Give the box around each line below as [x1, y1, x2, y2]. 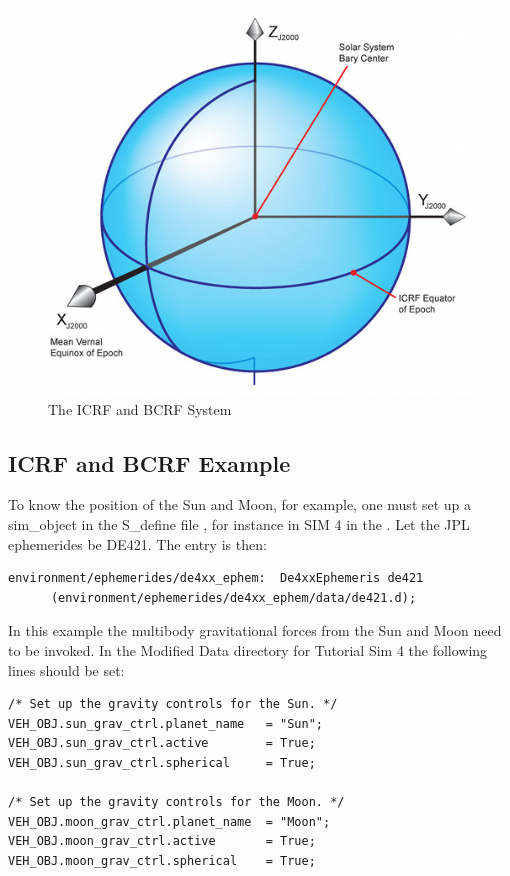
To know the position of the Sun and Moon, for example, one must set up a [8, 494, 472, 515]
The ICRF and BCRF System [48, 398, 232, 419]
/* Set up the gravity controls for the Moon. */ [8, 795, 345, 810]
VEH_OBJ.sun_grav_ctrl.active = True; [8, 736, 316, 751]
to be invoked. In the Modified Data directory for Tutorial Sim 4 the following [8, 639, 488, 660]
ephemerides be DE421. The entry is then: [8, 533, 267, 554]
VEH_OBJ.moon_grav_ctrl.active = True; [8, 834, 316, 849]
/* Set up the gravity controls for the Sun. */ [8, 697, 338, 712]
